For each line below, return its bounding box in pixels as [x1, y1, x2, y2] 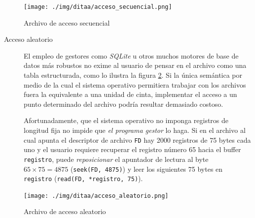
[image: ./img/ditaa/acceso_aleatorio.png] [24, 192, 169, 199]
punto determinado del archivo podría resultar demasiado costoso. [24, 98, 223, 109]
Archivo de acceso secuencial [24, 17, 110, 28]
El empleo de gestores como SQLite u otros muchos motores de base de [24, 50, 239, 61]
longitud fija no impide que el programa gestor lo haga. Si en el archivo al [24, 125, 246, 135]
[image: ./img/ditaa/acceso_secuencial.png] [24, 3, 172, 10]
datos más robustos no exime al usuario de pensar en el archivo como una [24, 60, 247, 70]
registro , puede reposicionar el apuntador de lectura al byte [24, 154, 209, 164]
